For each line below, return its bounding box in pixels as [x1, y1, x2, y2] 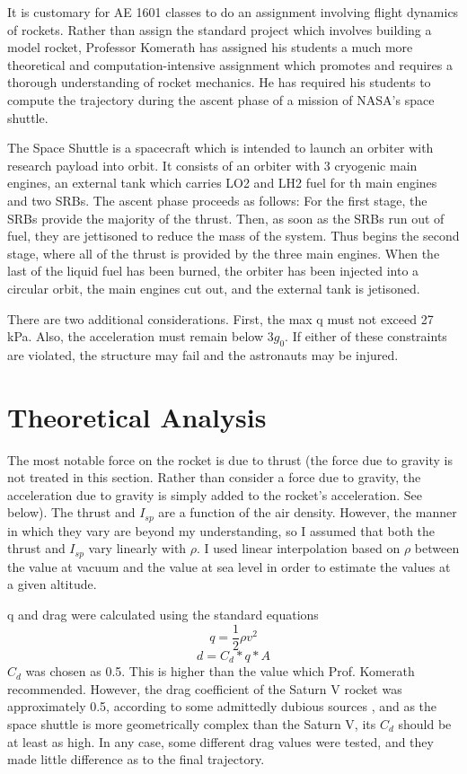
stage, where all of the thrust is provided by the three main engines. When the [7, 243, 440, 262]
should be [398, 714, 452, 733]
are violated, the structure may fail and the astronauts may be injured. [7, 345, 399, 364]
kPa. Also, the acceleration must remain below [7, 327, 264, 346]
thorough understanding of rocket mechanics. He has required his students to [7, 73, 431, 92]
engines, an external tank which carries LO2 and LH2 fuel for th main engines [7, 173, 437, 192]
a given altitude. [7, 575, 97, 594]
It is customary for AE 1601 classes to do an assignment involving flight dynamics [7, 3, 459, 21]
